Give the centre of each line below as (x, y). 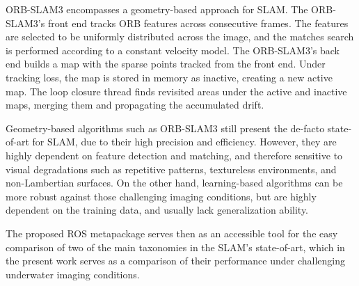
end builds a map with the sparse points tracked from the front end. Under (166, 64)
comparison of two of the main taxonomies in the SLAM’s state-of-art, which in (175, 247)
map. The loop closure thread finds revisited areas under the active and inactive (176, 91)
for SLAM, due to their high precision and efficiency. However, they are (184, 142)
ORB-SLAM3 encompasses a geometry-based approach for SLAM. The (157, 9)
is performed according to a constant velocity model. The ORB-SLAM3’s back (173, 50)
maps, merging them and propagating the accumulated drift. (135, 105)
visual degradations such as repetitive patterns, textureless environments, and (171, 169)
